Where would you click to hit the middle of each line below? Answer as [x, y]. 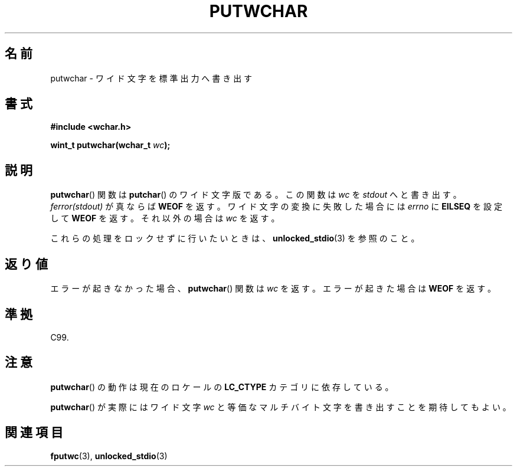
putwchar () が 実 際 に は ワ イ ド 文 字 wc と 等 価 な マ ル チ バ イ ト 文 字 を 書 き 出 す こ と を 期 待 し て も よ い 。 [281, 407]
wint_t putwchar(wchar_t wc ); [110, 145]
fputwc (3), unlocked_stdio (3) [109, 456]
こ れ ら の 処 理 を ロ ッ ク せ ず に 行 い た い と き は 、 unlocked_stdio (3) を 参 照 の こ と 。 [235, 238]
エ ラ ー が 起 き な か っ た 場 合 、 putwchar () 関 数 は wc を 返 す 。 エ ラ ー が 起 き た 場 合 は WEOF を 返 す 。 [273, 289]
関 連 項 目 [34, 433]
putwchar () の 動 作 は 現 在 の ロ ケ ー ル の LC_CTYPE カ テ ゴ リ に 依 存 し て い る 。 [222, 387]
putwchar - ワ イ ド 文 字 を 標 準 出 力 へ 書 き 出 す [151, 78]
